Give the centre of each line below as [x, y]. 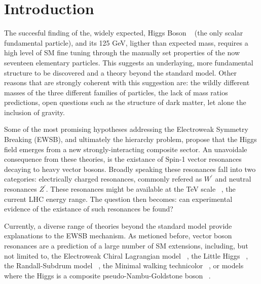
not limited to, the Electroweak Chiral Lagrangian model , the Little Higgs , [126, 255]
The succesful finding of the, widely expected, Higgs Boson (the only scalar [124, 33]
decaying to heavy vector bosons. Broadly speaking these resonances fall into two [130, 169]
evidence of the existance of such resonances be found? [89, 209]
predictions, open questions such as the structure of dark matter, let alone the [125, 102]
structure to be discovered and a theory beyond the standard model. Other [120, 72]
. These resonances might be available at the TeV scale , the [141, 189]
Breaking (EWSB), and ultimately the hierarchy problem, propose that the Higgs [130, 139]
